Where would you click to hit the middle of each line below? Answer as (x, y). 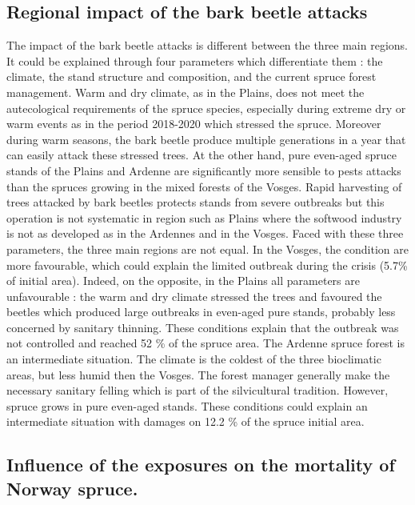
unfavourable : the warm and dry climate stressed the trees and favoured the (194, 296)
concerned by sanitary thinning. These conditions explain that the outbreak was (203, 327)
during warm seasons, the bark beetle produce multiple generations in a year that (206, 139)
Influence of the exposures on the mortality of (201, 465)
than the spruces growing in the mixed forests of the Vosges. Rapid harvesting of (204, 186)
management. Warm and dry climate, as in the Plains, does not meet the (186, 92)
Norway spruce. (72, 488)
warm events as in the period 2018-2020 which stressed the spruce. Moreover (194, 124)
